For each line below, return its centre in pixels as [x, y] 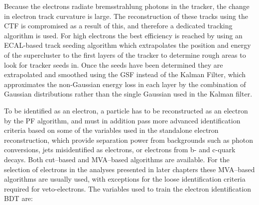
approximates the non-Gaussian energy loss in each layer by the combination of [125, 84]
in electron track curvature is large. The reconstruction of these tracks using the [126, 16]
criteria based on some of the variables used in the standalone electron [111, 130]
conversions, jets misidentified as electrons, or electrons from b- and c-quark [120, 150]
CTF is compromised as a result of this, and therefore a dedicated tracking [118, 26]
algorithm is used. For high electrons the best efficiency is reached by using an [123, 35]
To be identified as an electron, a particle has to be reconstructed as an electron [126, 110]
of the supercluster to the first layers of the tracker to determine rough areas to [125, 54]
